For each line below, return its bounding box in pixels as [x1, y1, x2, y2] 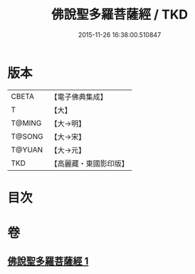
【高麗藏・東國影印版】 [50, 158, 130, 168]
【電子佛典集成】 [50, 92, 108, 102]
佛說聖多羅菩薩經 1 [7, 255, 89, 268]
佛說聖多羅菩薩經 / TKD [51, 6, 189, 23]
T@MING [11, 118, 42, 128]
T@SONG [11, 131, 44, 141]
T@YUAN [11, 144, 43, 154]
